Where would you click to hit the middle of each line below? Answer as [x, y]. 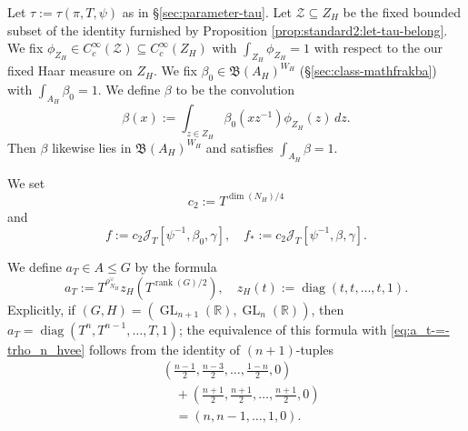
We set [26, 182]
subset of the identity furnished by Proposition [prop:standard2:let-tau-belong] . [228, 30]
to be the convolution [235, 90]
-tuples [315, 349]
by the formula [176, 266]
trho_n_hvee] [46, 349]
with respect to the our [378, 48]
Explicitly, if [41, 309]
